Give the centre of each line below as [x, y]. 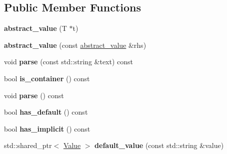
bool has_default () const [46, 112]
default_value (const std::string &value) [159, 145]
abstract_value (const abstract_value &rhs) [75, 45]
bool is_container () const [47, 78]
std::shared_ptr [28, 145]
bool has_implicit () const [47, 128]
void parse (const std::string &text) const [69, 62]
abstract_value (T [35, 28]
